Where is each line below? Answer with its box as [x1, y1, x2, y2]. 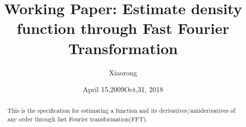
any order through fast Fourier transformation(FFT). [7, 115, 148, 123]
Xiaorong [109, 67, 137, 77]
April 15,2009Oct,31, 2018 [83, 84, 163, 95]
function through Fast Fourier [17, 18, 229, 38]
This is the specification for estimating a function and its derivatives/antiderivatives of [7, 106, 235, 115]
